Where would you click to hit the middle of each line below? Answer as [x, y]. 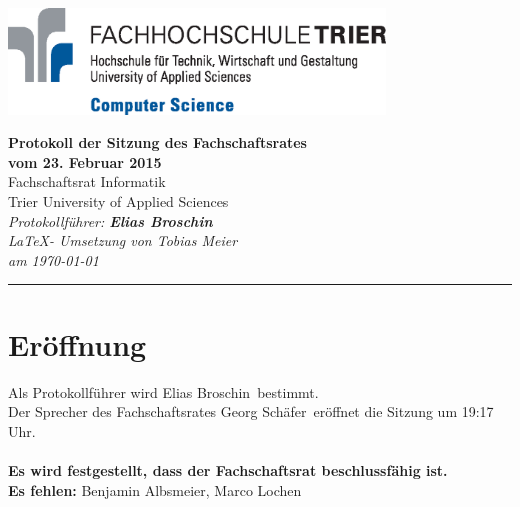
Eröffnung [77, 343]
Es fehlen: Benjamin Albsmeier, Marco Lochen [155, 489]
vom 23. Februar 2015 [85, 161]
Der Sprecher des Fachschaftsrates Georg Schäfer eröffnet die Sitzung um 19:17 [251, 411]
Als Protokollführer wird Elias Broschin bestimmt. [163, 391]
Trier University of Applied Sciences [118, 201]
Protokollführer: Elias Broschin [110, 220]
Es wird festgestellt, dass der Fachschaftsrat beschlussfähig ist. [228, 469]
